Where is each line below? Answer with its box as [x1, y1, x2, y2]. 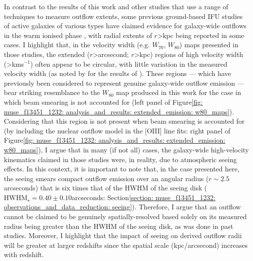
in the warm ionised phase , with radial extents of [4, 30, 152, 40]
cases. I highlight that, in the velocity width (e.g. [4, 39, 150, 50]
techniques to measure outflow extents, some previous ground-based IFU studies [4, 11, 243, 21]
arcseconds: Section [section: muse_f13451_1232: [72, 192, 216, 202]
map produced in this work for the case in [116, 87, 241, 97]
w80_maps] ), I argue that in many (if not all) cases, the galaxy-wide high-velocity [4, 144, 249, 154]
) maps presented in [179, 39, 238, 50]
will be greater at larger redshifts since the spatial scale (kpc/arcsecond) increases [4, 240, 248, 250]
